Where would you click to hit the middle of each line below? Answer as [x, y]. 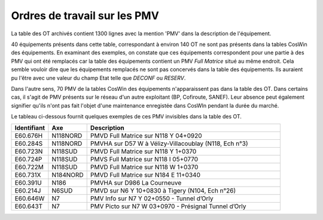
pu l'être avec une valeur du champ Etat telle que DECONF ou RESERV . [98, 78]
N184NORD [68, 175]
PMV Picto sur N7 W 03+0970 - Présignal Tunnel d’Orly [168, 206]
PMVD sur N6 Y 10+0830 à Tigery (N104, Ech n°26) [163, 191]
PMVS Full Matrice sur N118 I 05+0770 [144, 160]
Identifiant [30, 128]
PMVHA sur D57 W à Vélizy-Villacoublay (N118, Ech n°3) [169, 143]
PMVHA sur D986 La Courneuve [136, 183]
